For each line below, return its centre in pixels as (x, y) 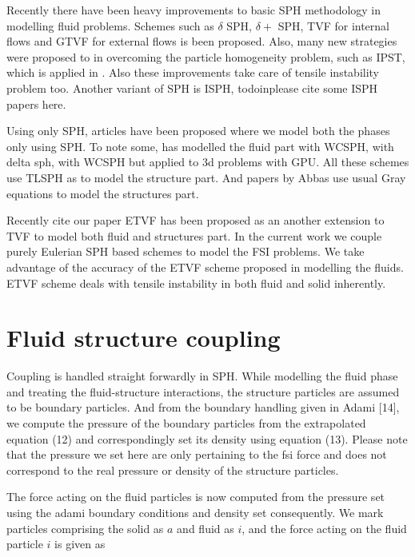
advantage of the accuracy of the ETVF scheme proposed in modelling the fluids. (205, 267)
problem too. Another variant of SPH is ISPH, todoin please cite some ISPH (192, 88)
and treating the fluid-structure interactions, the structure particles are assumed (203, 391)
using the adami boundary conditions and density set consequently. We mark (195, 512)
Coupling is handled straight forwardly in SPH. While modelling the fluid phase (202, 376)
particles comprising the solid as (85, 528)
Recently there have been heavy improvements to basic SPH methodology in (194, 10)
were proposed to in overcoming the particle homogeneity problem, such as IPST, (206, 56)
